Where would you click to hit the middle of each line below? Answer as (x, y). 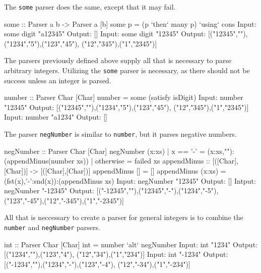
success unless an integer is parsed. (58, 80)
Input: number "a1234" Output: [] (56, 117)
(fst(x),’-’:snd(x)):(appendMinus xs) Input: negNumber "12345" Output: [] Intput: (130, 180)
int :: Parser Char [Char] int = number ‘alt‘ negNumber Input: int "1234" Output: (131, 244)
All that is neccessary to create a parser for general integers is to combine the (124, 217)
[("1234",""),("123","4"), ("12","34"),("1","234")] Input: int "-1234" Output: (116, 254)
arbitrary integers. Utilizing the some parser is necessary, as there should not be (127, 70)
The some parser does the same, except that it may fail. (90, 7)
